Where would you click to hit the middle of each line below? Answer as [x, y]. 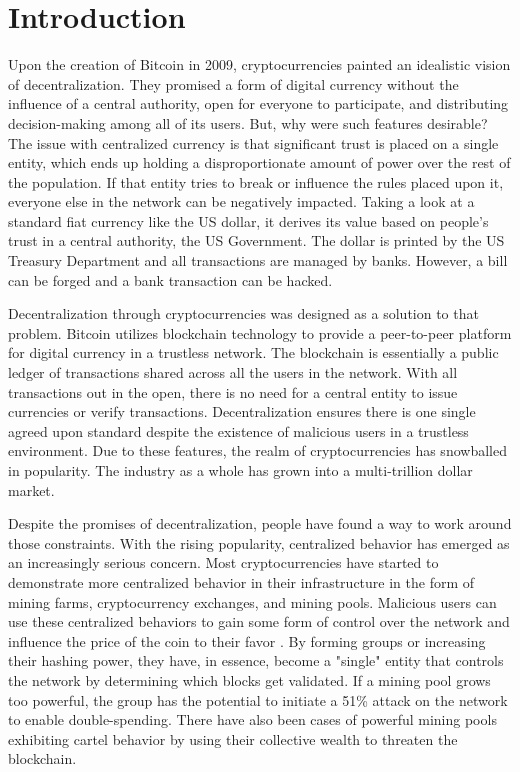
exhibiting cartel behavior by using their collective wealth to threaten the [233, 738]
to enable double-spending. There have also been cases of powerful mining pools [252, 719]
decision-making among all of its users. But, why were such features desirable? [248, 122]
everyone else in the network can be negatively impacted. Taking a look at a [241, 201]
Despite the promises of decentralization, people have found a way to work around [260, 523]
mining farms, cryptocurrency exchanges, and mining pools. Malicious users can [252, 601]
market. [31, 489]
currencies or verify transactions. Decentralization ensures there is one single [242, 411]
